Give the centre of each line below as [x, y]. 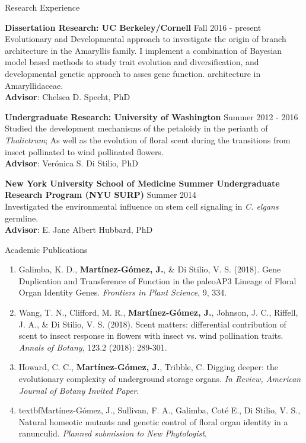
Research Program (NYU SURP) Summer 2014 [101, 195]
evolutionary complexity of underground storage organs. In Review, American [160, 379]
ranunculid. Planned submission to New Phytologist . [113, 433]
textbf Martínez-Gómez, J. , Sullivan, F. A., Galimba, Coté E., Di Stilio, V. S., [160, 410]
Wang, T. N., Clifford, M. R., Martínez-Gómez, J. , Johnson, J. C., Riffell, [158, 312]
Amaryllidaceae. [34, 85]
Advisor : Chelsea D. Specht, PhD [68, 97]
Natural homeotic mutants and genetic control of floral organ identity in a [153, 421]
